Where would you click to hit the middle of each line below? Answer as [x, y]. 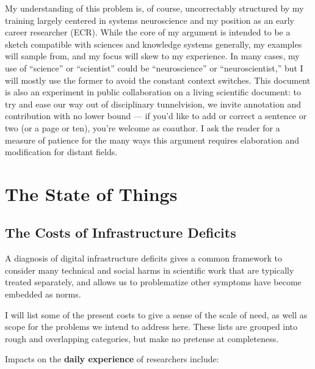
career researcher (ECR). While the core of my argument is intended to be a [148, 32]
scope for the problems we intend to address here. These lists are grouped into [151, 327]
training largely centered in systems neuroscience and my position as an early [150, 20]
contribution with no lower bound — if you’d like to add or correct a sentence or [156, 116]
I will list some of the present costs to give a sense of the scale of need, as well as [156, 314]
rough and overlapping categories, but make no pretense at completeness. [142, 338]
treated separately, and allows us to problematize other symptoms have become [153, 282]
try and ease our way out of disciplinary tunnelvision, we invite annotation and [153, 104]
